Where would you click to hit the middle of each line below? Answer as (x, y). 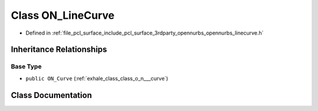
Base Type (26, 66)
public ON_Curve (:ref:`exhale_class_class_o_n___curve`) (97, 78)
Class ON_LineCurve (63, 15)
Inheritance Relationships (59, 50)
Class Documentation (52, 95)
